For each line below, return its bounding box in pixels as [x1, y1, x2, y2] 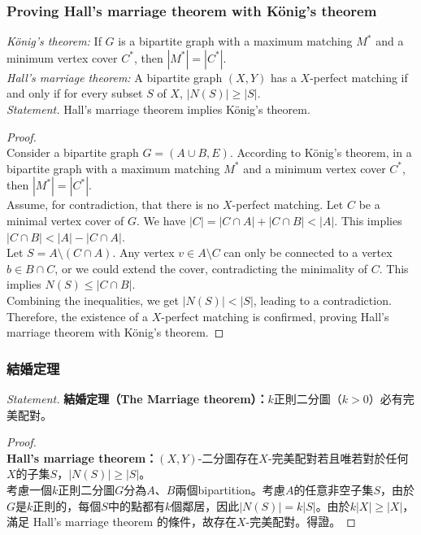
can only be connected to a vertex [224, 244, 393, 261]
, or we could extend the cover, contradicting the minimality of [54, 259, 368, 276]
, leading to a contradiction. [253, 291, 392, 308]
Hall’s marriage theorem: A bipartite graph [7, 68, 223, 85]
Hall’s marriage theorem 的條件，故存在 [33, 513, 237, 530]
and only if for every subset [7, 85, 143, 102]
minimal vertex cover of [7, 211, 124, 228]
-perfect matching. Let [232, 196, 344, 213]
